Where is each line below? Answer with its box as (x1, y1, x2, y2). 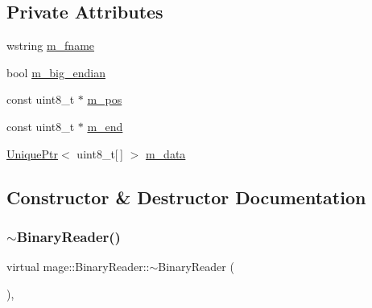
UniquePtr (6, 145, 59, 162)
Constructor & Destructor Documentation (6, 184, 366, 209)
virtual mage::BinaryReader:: (6, 258, 150, 275)
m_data (145, 145, 186, 162)
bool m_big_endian (6, 64, 105, 80)
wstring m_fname (6, 37, 95, 54)
